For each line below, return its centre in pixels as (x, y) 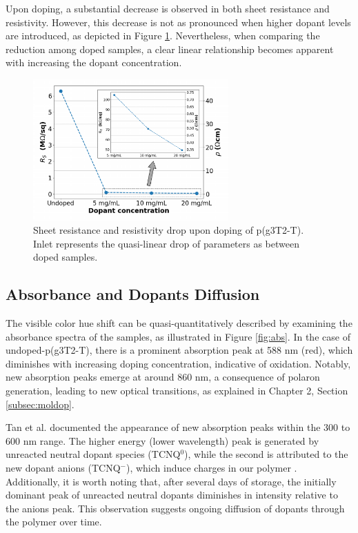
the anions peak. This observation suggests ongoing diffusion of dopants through (175, 508)
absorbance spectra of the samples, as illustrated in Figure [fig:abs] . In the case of (178, 336)
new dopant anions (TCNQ (63, 468)
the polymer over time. (54, 522)
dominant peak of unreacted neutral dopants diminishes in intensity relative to (172, 495)
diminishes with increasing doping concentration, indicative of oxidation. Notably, (178, 363)
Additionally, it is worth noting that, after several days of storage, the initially (171, 481)
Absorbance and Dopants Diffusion (133, 294)
